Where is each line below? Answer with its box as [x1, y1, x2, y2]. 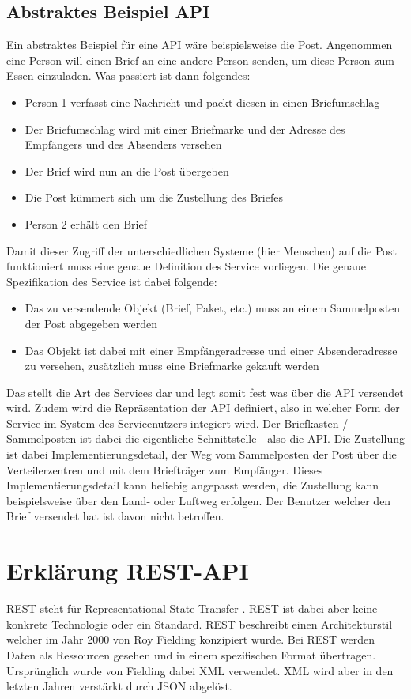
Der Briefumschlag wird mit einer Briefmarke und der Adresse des [25, 120, 345, 137]
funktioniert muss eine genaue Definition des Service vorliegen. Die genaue [6, 258, 366, 274]
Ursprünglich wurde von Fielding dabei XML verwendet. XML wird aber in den [6, 662, 394, 678]
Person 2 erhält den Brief [25, 215, 147, 232]
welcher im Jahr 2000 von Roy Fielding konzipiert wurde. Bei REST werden [6, 631, 375, 648]
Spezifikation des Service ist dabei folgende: [6, 273, 217, 289]
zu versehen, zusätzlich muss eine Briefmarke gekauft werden [25, 357, 319, 374]
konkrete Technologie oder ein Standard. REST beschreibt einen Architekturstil [6, 615, 393, 632]
